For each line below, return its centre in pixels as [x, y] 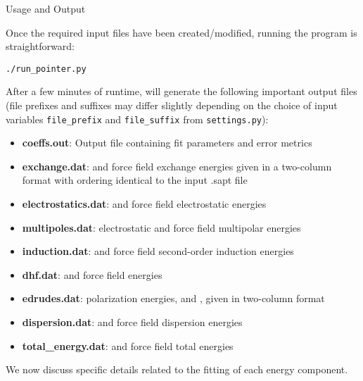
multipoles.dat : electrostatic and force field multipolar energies [161, 227]
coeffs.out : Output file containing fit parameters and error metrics [167, 143]
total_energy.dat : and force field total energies [128, 345]
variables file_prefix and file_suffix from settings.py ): [137, 119]
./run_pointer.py [46, 69]
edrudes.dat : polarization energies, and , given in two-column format [173, 298]
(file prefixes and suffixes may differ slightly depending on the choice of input [172, 105]
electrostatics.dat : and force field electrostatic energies [144, 204]
